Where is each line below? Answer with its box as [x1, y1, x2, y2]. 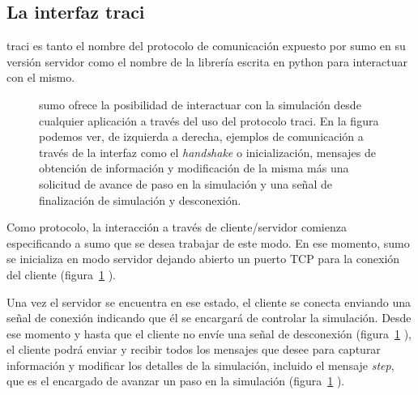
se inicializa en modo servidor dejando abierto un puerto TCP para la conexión [6, 250, 400, 267]
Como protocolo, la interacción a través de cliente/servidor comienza [6, 219, 347, 236]
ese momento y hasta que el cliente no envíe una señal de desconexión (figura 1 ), [6, 325, 412, 342]
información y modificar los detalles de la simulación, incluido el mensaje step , [6, 356, 395, 373]
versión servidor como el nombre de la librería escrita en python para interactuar [6, 53, 407, 70]
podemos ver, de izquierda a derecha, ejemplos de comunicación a [39, 128, 364, 145]
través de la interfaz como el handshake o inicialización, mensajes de [39, 143, 377, 160]
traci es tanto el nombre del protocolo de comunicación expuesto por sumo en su [6, 37, 406, 54]
